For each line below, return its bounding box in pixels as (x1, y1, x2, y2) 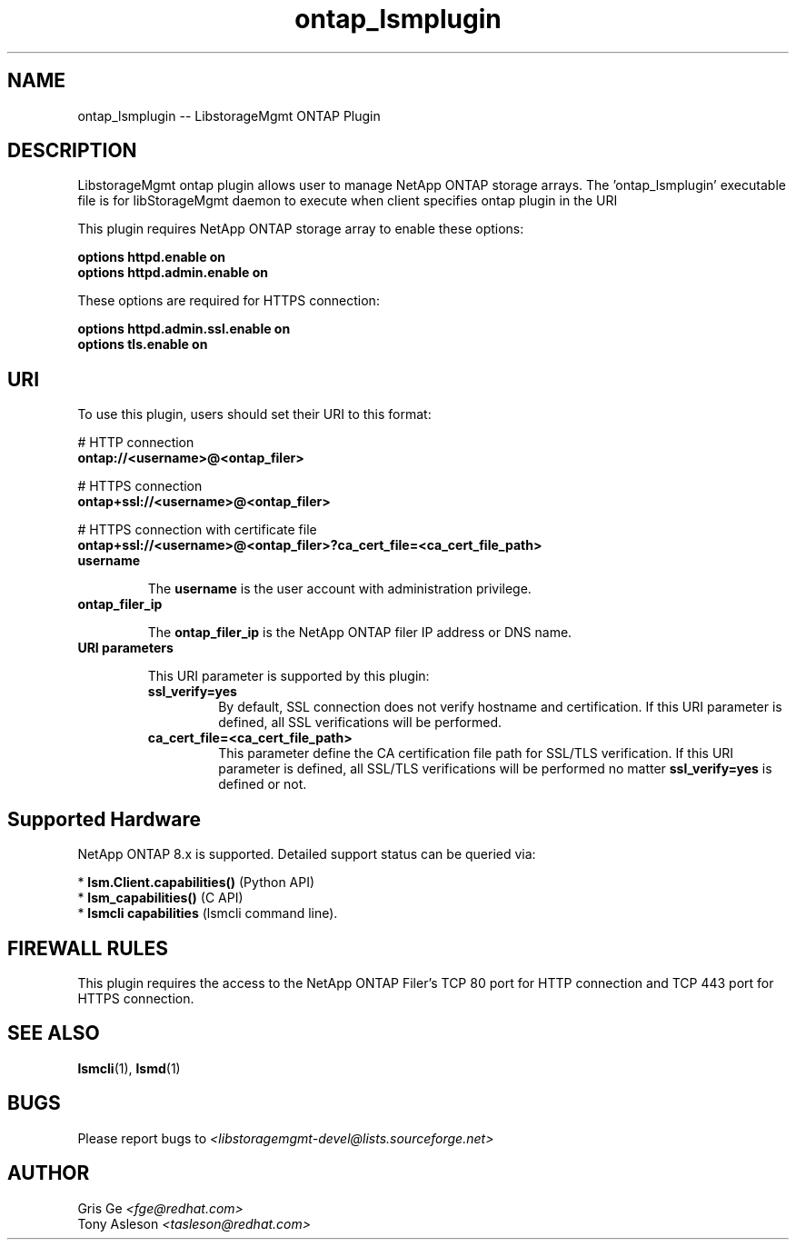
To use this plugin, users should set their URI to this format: (77, 406, 432, 423)
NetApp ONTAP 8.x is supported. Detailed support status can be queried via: (77, 846, 536, 863)
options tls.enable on (77, 336, 208, 353)
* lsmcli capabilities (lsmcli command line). (77, 905, 338, 922)
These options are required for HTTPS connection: (77, 293, 380, 309)
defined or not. (218, 776, 307, 793)
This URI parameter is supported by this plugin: (147, 668, 430, 684)
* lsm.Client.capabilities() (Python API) (77, 874, 315, 891)
